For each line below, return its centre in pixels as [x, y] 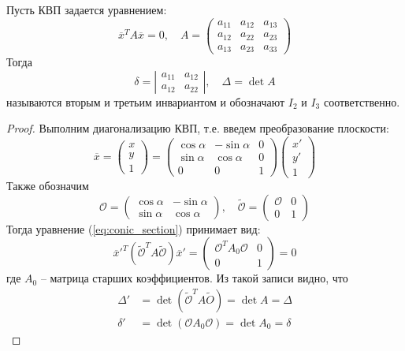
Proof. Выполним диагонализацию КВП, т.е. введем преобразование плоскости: [198, 128]
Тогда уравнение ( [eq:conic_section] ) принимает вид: [134, 228]
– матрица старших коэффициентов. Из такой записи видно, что [194, 278]
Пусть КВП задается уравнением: [87, 9]
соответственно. [362, 101]
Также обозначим [48, 186]
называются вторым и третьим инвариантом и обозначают [146, 101]
